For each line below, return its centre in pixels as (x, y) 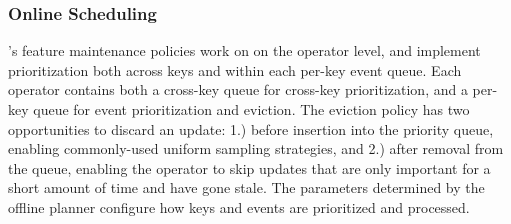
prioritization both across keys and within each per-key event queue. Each (235, 69)
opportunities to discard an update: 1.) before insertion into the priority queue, (251, 128)
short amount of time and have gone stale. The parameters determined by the (246, 187)
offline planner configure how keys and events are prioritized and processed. (239, 206)
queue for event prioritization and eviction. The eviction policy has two (251, 109)
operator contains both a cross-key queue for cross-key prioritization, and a (238, 89)
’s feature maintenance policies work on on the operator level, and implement (244, 50)
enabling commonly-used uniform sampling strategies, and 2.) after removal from (256, 148)
